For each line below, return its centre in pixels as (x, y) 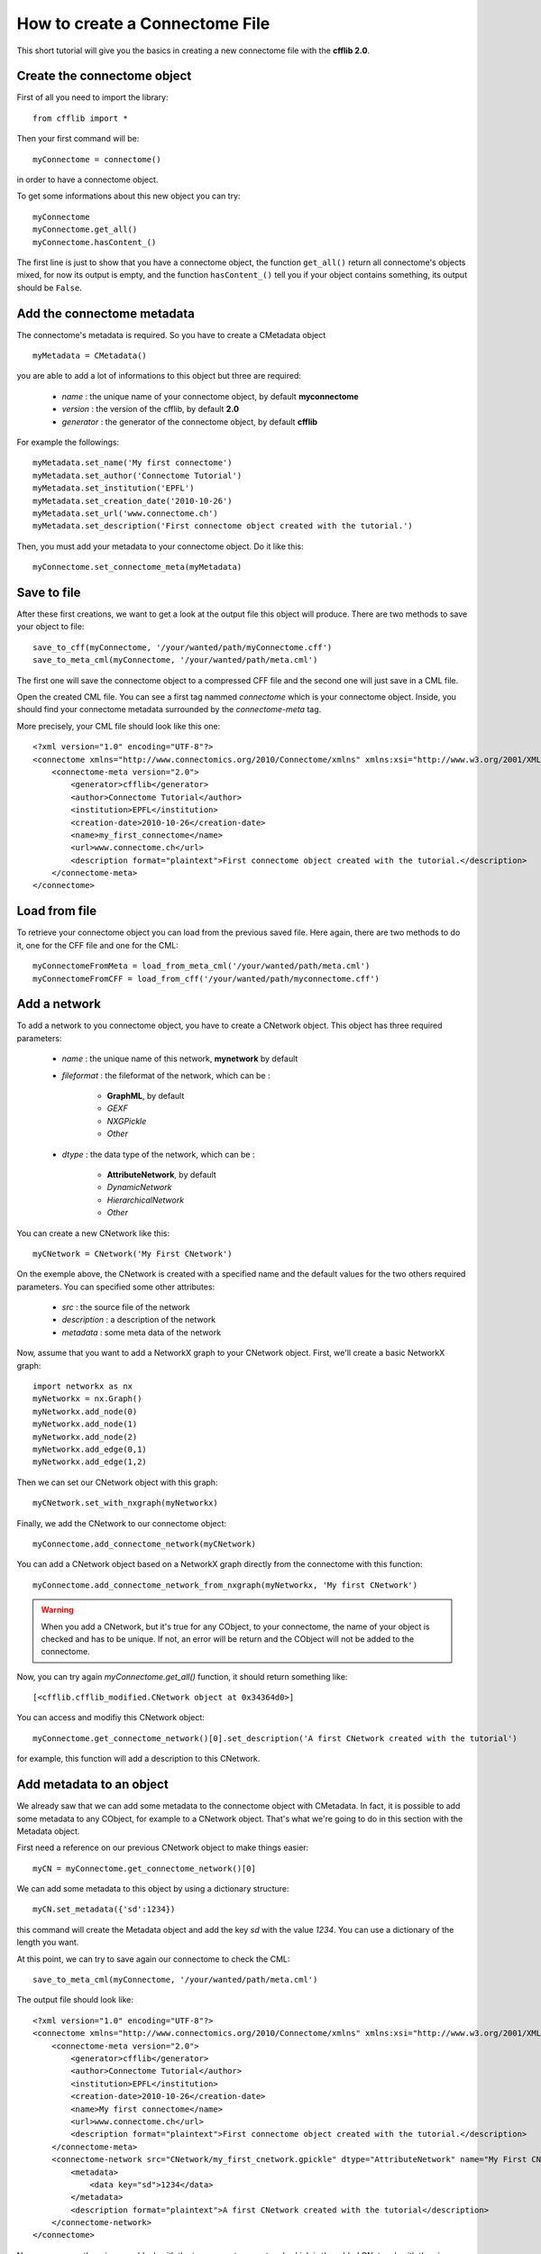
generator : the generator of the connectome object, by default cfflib (190, 421)
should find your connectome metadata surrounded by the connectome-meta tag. (169, 710)
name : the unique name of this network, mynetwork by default (180, 1058)
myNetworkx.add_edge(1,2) (90, 1462)
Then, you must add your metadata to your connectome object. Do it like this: (160, 546)
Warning (57, 1610)
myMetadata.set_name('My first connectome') (133, 463)
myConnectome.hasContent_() (95, 242)
